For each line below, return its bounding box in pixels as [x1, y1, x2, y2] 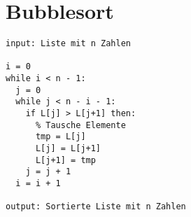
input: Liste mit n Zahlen [6, 38, 131, 49]
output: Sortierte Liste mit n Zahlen [6, 202, 186, 212]
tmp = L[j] [35, 132, 86, 142]
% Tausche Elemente [35, 120, 126, 130]
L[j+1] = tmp [35, 155, 96, 165]
